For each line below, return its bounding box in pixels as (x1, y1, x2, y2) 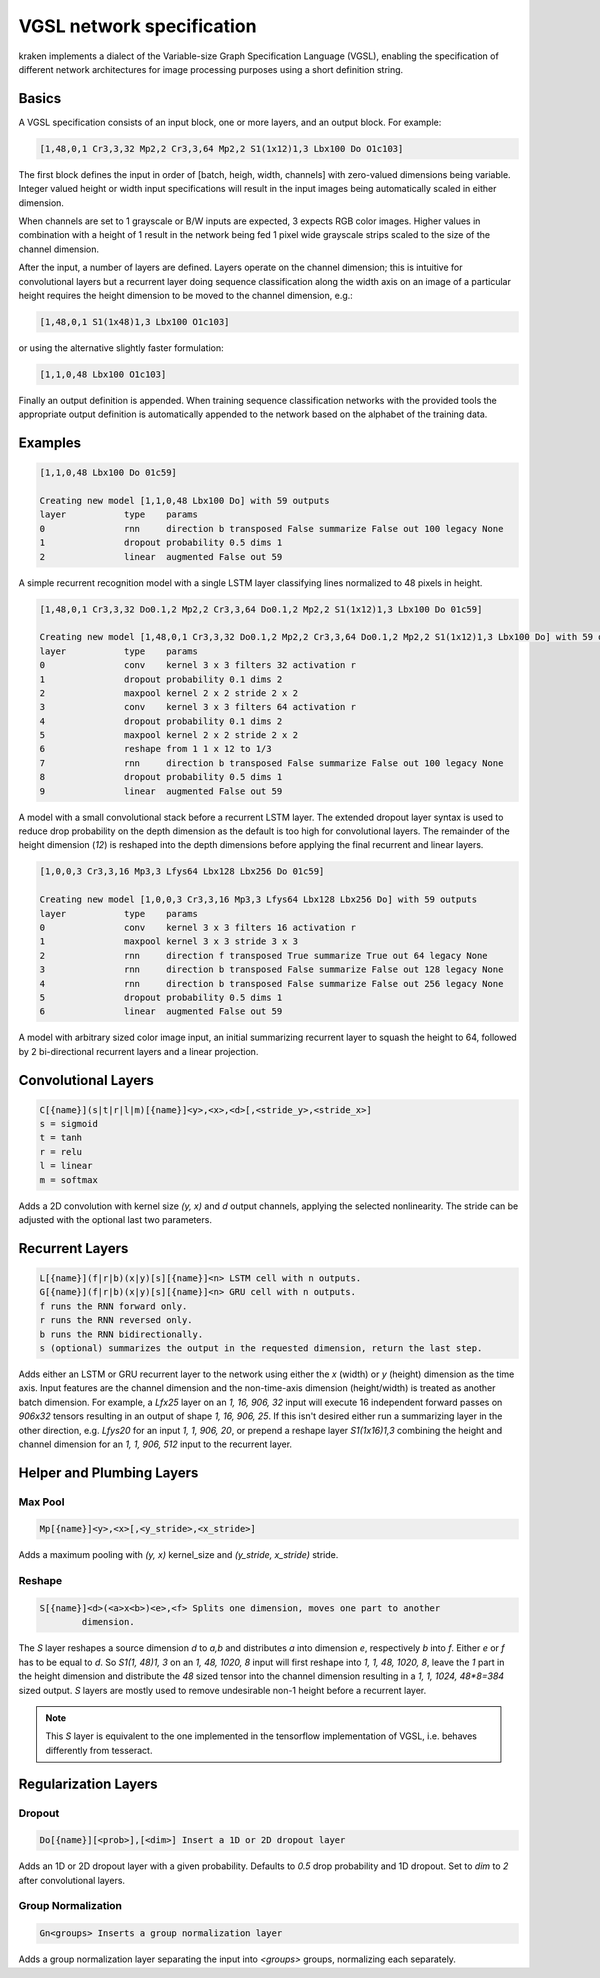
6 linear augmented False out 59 (39, 1006, 283, 1017)
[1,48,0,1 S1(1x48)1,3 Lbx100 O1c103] (39, 316, 230, 327)
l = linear (39, 1160, 93, 1172)
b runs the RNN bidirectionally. (39, 1328, 204, 1340)
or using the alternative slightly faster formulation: (18, 341, 224, 354)
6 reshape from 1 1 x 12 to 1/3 (39, 743, 272, 755)
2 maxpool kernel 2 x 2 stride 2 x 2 (39, 687, 299, 699)
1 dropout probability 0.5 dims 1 (39, 537, 283, 549)
